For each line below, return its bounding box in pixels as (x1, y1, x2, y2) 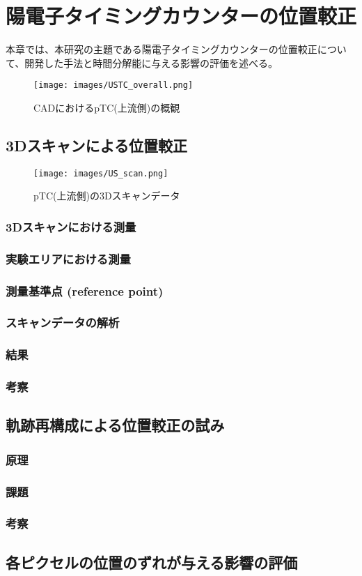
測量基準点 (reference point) (6, 282, 164, 299)
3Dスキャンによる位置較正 (6, 134, 187, 156)
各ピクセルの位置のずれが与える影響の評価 (6, 551, 298, 573)
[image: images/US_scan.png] (33, 168, 168, 179)
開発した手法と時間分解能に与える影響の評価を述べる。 (24, 55, 278, 70)
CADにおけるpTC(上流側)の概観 (33, 100, 180, 114)
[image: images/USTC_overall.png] (33, 80, 194, 91)
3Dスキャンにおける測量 (6, 218, 136, 235)
